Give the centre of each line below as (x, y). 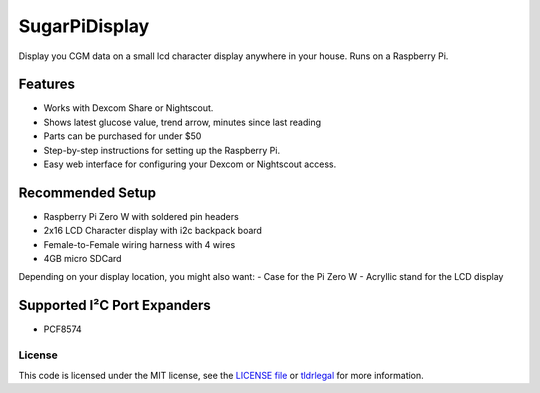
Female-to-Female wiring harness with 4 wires (139, 244)
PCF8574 (62, 329)
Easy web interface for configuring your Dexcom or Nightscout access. (190, 164)
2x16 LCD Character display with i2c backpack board (152, 231)
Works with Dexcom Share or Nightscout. (128, 108)
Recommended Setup (87, 192)
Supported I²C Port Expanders (115, 305)
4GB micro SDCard (82, 259)
